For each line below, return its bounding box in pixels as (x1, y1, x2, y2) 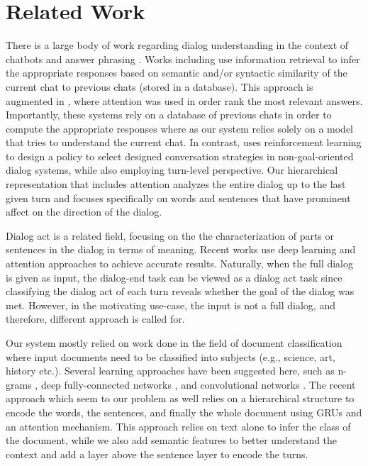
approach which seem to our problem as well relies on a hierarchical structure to (6, 391, 355, 406)
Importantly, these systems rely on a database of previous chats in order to (6, 107, 332, 122)
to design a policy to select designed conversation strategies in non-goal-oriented (6, 148, 354, 163)
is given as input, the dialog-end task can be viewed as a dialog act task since (6, 270, 342, 284)
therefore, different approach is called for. (6, 311, 185, 326)
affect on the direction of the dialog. (6, 204, 162, 219)
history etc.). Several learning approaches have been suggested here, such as (6, 363, 335, 378)
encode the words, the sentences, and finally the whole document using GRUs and (6, 404, 362, 419)
